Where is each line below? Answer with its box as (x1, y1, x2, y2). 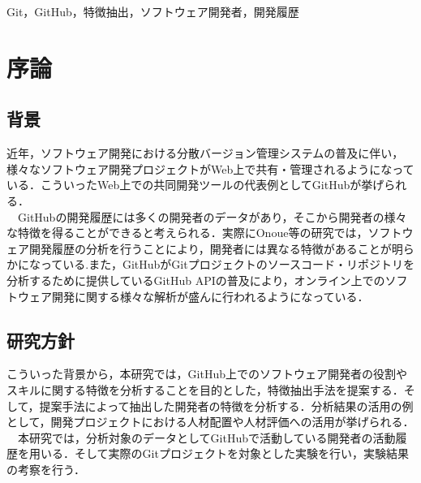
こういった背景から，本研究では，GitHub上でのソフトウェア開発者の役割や (6, 365, 407, 382)
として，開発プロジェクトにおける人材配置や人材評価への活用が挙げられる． (6, 413, 415, 430)
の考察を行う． (6, 460, 85, 477)
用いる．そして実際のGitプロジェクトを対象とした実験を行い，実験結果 (28, 445, 409, 462)
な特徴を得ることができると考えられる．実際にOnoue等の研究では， (6, 224, 368, 241)
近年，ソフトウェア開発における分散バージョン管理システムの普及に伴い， (6, 144, 404, 162)
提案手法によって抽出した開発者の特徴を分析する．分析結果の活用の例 (39, 397, 414, 414)
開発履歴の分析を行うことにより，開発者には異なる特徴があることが (28, 239, 392, 257)
